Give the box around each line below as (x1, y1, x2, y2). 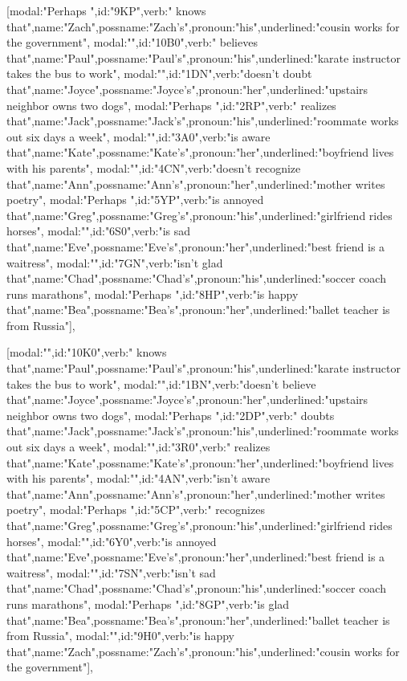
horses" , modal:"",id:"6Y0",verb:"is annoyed (6, 532, 217, 549)
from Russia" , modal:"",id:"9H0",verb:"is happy (6, 627, 234, 644)
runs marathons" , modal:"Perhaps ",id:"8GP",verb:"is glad (6, 595, 290, 612)
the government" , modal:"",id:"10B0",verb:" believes (6, 34, 258, 51)
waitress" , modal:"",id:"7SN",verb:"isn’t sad (6, 564, 216, 581)
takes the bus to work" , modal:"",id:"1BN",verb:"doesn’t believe (6, 375, 316, 392)
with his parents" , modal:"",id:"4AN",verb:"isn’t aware (6, 470, 271, 487)
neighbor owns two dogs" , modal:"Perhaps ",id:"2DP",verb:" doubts (6, 406, 335, 423)
